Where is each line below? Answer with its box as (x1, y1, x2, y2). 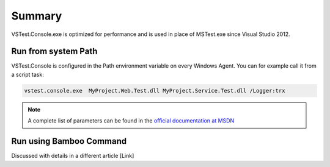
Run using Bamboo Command (11, 136, 127, 146)
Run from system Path (11, 46, 98, 57)
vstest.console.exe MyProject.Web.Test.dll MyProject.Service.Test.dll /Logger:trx (24, 87, 285, 94)
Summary (11, 9, 62, 23)
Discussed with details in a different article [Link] (11, 152, 134, 160)
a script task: (11, 71, 44, 78)
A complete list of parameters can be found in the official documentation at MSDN (28, 117, 235, 124)
